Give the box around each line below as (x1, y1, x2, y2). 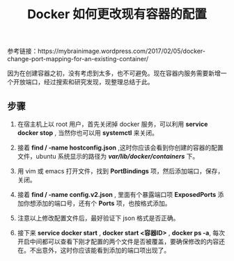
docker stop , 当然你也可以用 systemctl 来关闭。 (17, 129, 159, 136)
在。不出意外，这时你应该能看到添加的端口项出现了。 (17, 246, 171, 254)
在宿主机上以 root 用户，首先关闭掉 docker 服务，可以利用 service (17, 120, 208, 128)
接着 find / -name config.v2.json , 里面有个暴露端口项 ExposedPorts (17, 191, 217, 198)
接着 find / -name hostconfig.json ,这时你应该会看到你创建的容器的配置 (17, 143, 224, 152)
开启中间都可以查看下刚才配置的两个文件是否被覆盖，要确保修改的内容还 (17, 237, 225, 246)
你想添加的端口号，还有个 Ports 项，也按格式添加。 (23, 199, 172, 207)
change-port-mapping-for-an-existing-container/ (7, 55, 149, 63)
